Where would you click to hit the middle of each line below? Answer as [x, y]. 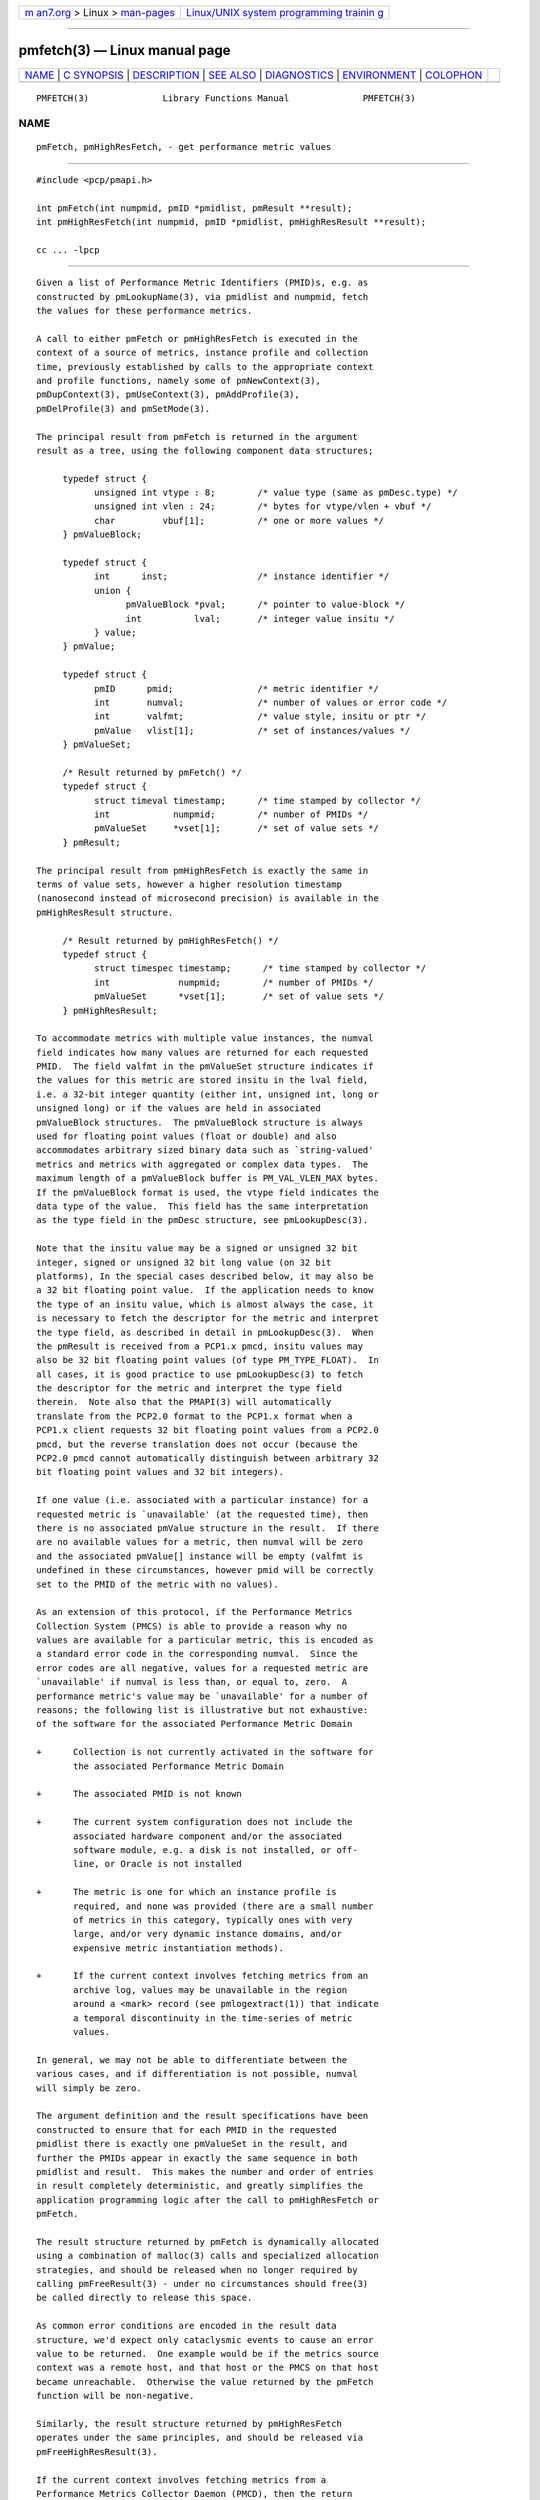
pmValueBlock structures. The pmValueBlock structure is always [200, 1122]
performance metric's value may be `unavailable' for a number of [202, 1696]
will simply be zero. [89, 2088]
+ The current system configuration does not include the [194, 1822]
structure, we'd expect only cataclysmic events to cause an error [205, 2339]
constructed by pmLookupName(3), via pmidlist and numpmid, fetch [202, 296]
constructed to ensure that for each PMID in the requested [186, 2129]
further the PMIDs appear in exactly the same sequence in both [197, 2158]
